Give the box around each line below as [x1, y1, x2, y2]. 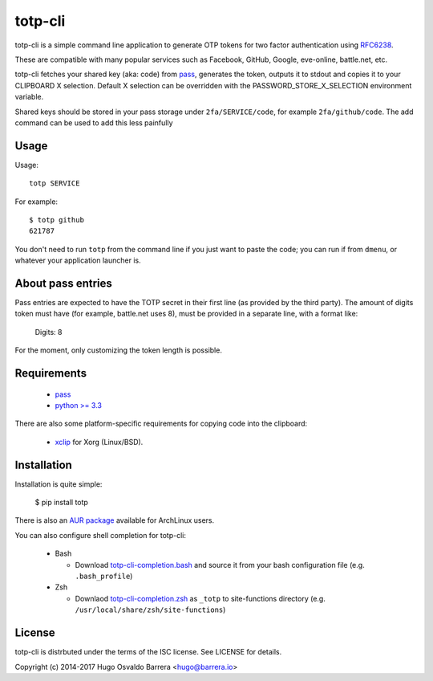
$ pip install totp [34, 498, 88, 508]
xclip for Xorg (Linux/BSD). [55, 437, 144, 447]
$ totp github [29, 215, 84, 224]
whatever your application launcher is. [14, 255, 141, 265]
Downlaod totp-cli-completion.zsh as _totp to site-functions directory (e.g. [75, 593, 326, 603]
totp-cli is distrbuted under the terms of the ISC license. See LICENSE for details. [14, 647, 282, 657]
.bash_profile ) [75, 571, 133, 581]
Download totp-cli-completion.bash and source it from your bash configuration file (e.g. [75, 560, 365, 569]
